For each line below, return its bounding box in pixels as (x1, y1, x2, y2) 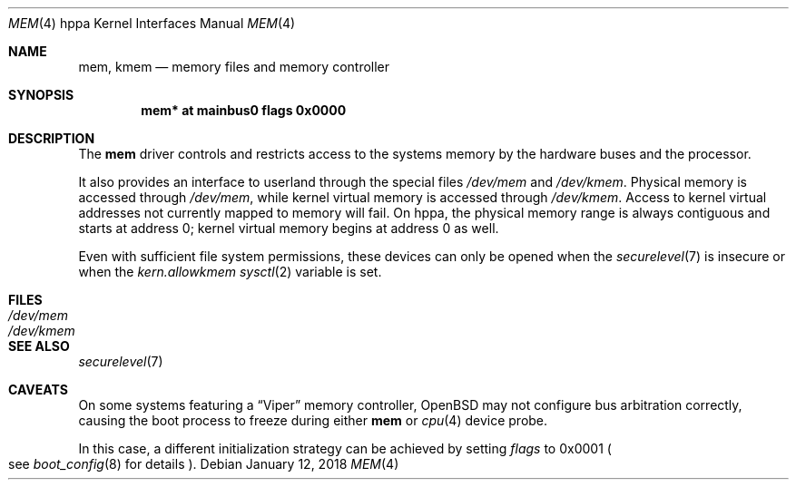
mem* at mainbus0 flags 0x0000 (141, 102, 347, 118)
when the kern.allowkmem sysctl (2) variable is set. (78, 264, 382, 279)
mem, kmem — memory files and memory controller (78, 59, 390, 74)
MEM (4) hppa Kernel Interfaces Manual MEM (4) (8, 15, 296, 31)
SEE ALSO (8, 338, 70, 354)
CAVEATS (8, 382, 68, 397)
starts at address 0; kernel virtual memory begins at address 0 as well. (78, 220, 499, 236)
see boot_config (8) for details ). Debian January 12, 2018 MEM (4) (8, 456, 399, 472)
